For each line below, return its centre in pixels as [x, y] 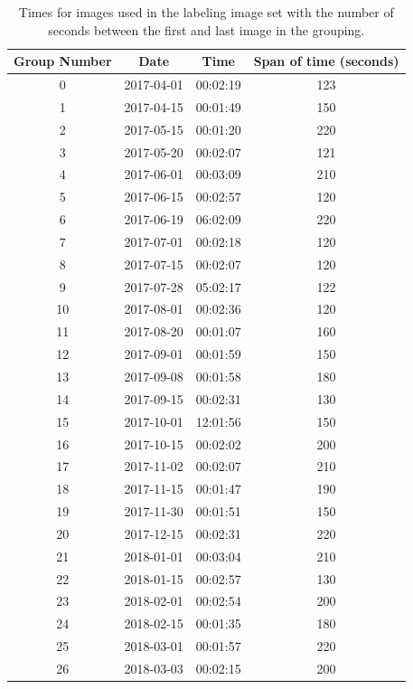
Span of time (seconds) [326, 61]
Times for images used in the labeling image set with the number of [206, 12]
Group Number [63, 61]
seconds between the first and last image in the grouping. [206, 29]
